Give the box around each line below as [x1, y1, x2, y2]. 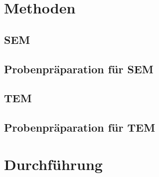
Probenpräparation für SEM [4, 61, 154, 76]
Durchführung [4, 154, 103, 174]
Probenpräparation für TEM [4, 120, 156, 135]
